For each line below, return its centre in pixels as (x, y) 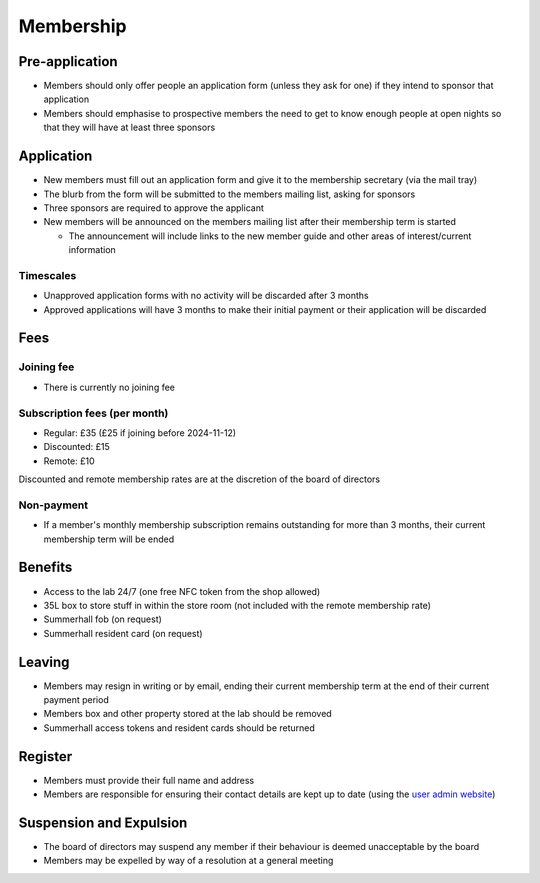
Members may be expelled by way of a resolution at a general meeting (188, 861)
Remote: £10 (69, 461)
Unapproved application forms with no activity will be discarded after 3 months (206, 296)
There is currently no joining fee (109, 387)
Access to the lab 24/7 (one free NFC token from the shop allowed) (182, 591)
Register (45, 756)
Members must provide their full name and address (149, 780)
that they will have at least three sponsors (129, 127)
